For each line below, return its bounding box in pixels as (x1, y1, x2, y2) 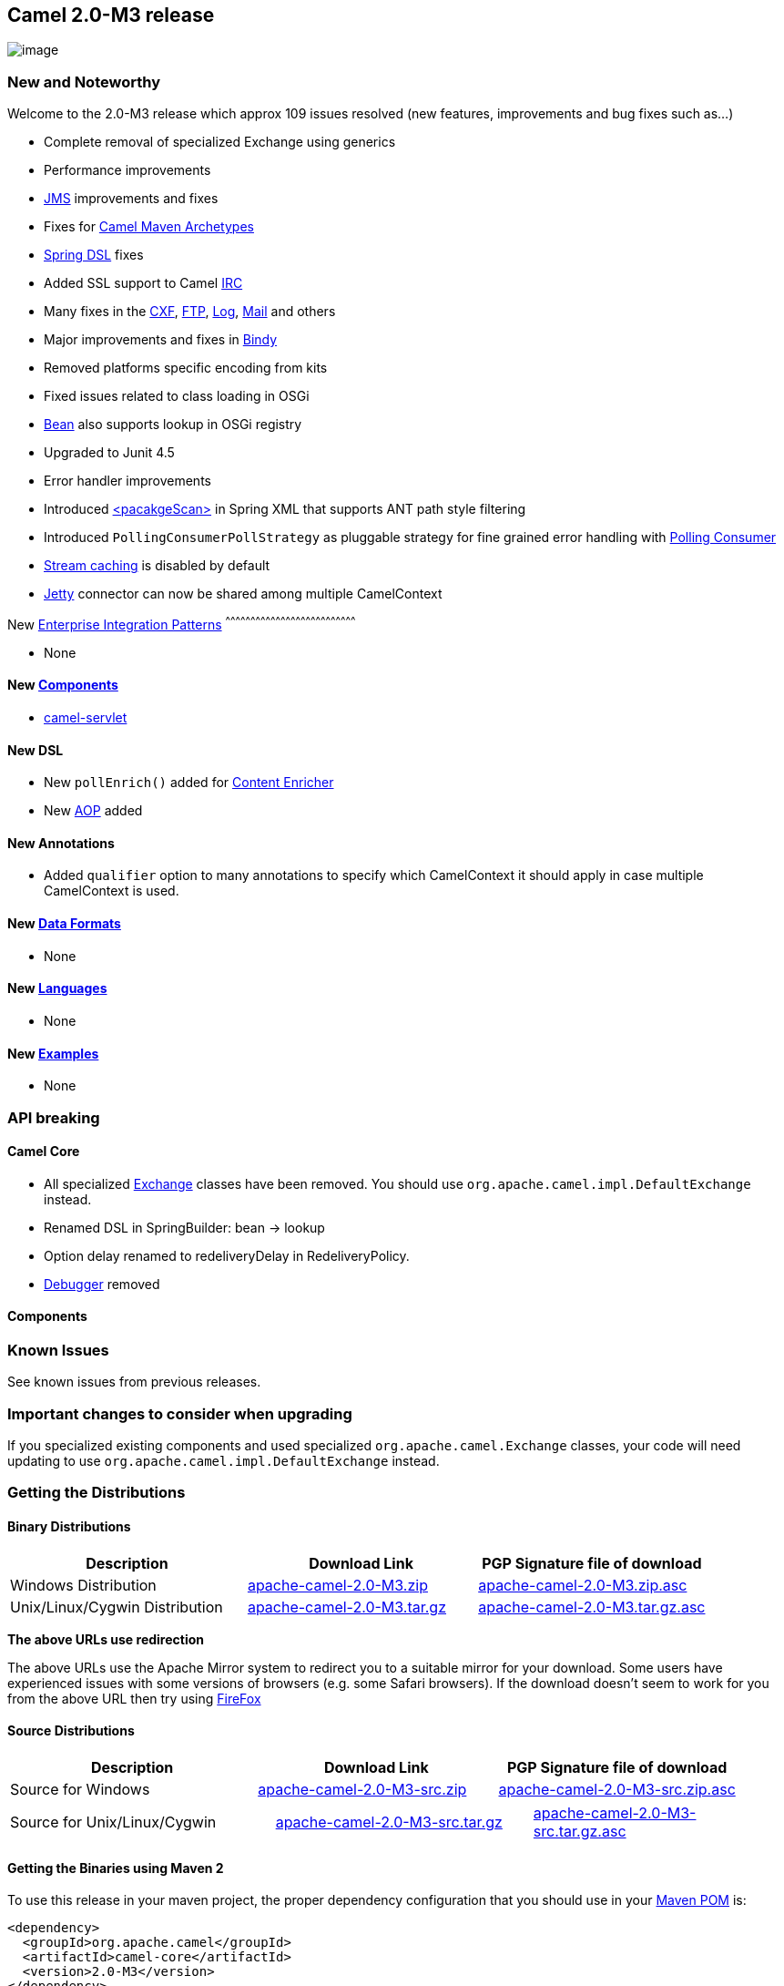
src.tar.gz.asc (533, 1821, 626, 1840)
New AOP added (44, 803, 143, 819)
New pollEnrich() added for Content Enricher (44, 774, 334, 791)
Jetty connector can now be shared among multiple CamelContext (44, 586, 443, 602)
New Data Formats (7, 916, 121, 932)
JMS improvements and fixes (44, 190, 219, 207)
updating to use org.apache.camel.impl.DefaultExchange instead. (7, 1453, 440, 1469)
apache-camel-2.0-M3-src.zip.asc (498, 1779, 736, 1798)
